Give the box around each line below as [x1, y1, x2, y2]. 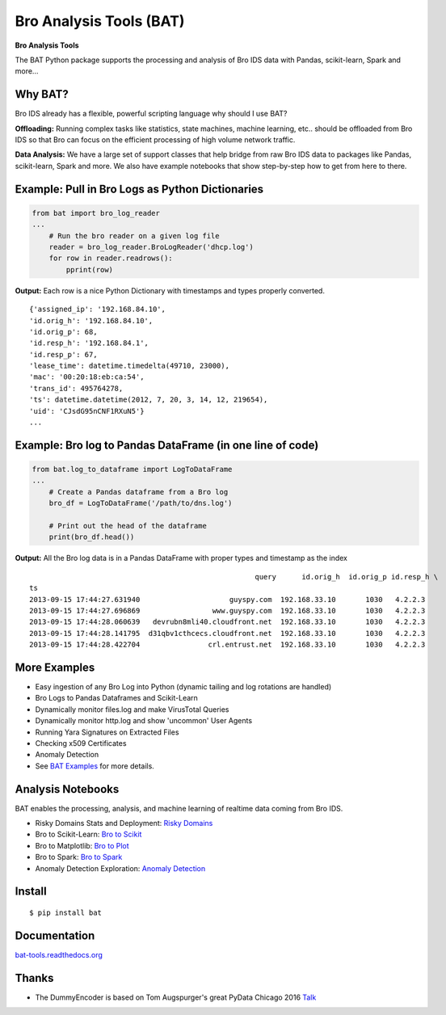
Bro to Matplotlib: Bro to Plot [35, 840, 129, 850]
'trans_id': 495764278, [29, 384, 124, 393]
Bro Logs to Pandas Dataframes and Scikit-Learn [35, 693, 198, 703]
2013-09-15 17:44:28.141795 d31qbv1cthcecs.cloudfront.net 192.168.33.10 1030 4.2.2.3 [29, 629, 426, 638]
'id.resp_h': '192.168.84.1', [29, 339, 149, 347]
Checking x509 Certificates [35, 738, 127, 748]
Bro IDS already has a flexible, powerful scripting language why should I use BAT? [15, 109, 288, 119]
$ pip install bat [29, 908, 103, 917]
